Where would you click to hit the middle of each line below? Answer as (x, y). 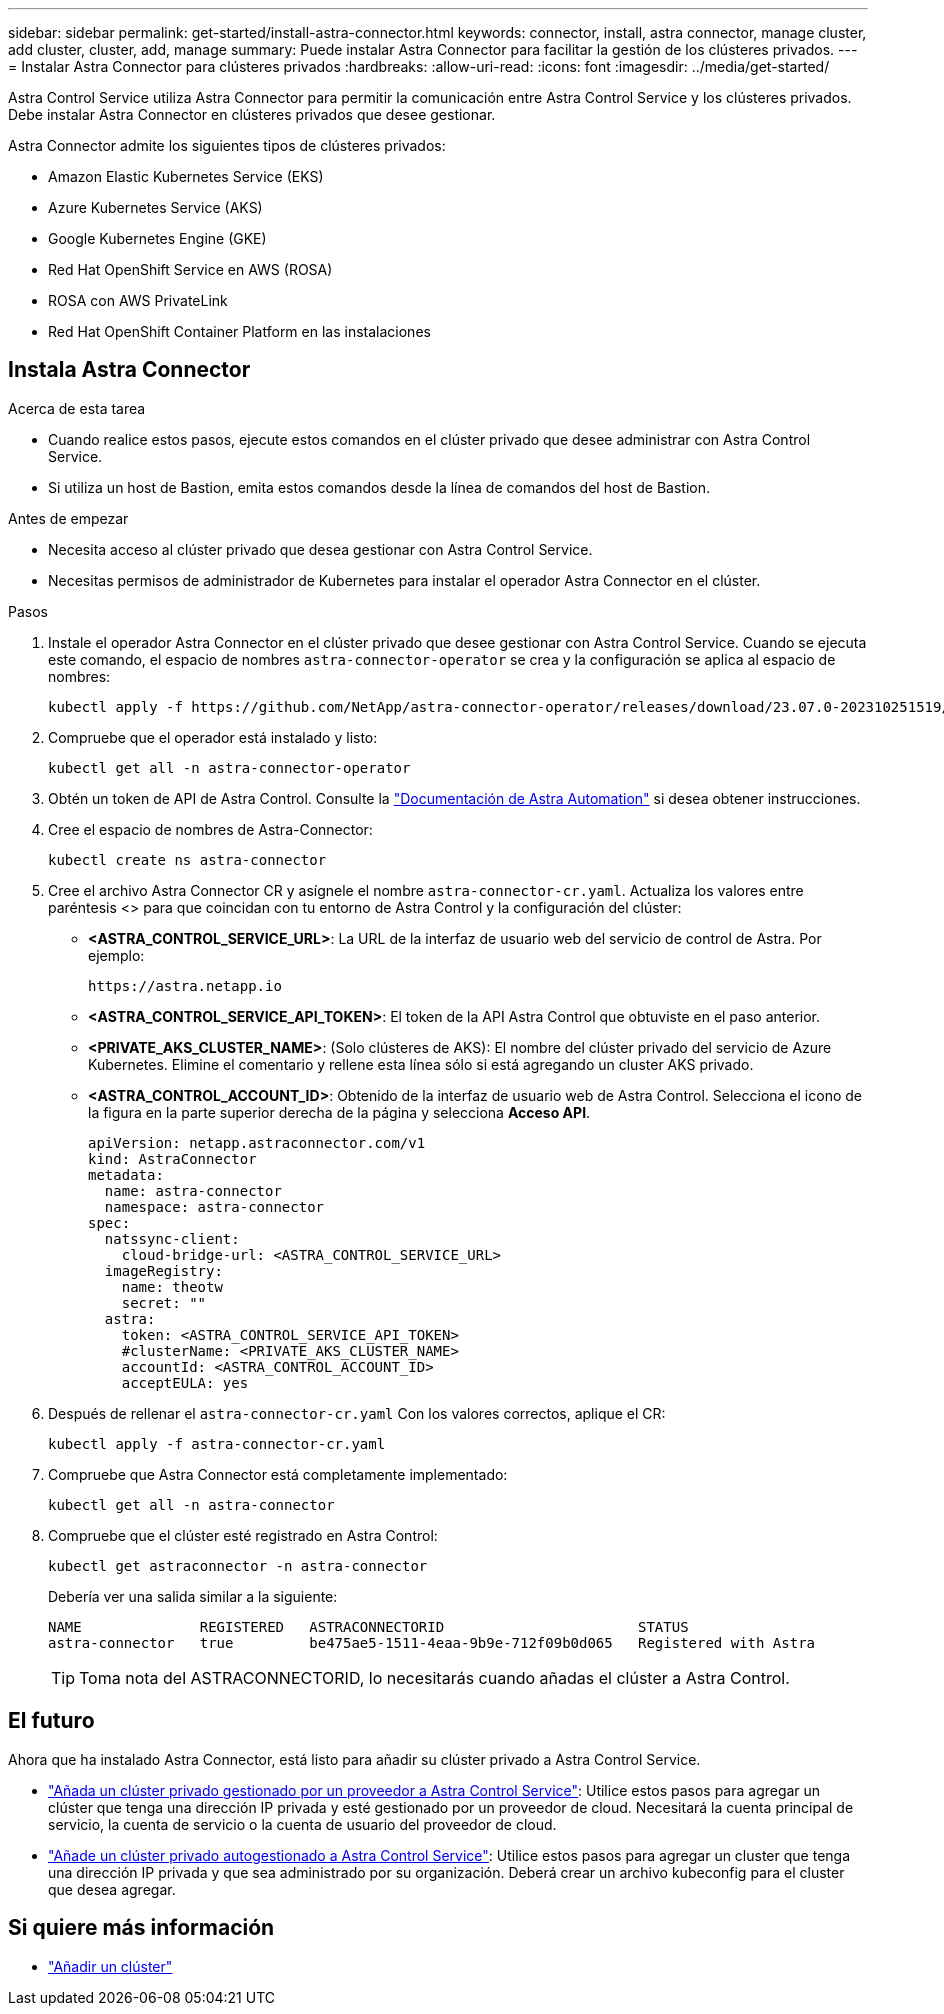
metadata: (126, 1174)
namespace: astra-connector (214, 1206)
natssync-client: (172, 1238)
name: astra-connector (193, 1190)
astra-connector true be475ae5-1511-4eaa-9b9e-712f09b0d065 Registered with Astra (432, 1642)
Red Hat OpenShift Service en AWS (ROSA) (190, 269)
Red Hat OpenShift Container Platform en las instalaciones (239, 331)
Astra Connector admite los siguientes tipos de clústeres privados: (227, 145)
